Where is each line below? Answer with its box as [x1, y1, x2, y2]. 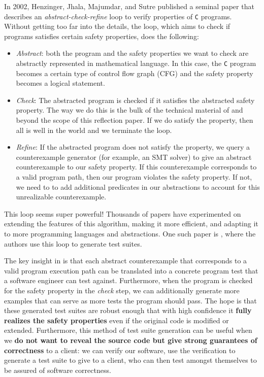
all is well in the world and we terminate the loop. [16, 124, 172, 135]
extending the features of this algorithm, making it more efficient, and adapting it [4, 218, 258, 229]
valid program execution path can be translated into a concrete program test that [4, 265, 258, 276]
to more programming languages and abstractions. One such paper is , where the [4, 228, 256, 238]
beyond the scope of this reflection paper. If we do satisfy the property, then [16, 115, 253, 125]
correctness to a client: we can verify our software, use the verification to [4, 345, 236, 355]
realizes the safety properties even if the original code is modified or [4, 315, 229, 325]
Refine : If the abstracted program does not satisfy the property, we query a [16, 142, 250, 152]
